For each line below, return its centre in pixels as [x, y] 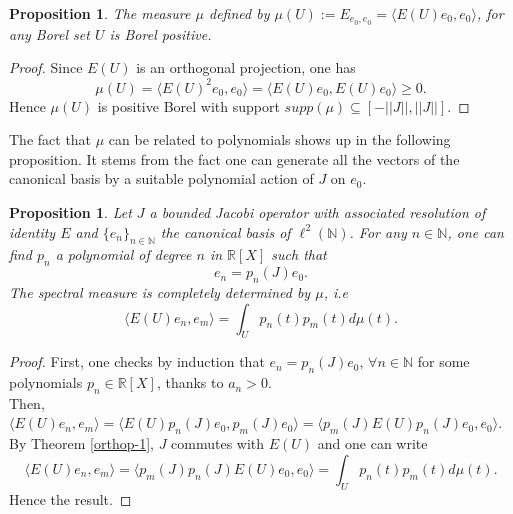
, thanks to [190, 382]
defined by [239, 13]
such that [299, 254]
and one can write [372, 443]
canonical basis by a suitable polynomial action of [161, 178]
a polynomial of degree [123, 254]
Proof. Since [46, 67]
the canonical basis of [225, 231]
